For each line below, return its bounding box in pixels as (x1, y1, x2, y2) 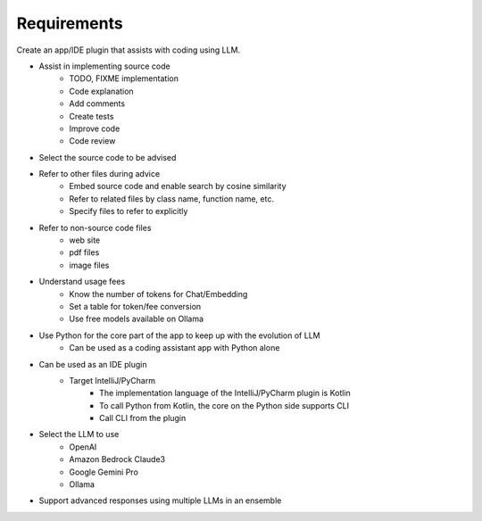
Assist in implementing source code (38, 61, 170, 71)
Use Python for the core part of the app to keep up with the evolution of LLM (38, 330, 320, 341)
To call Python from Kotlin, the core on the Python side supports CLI (99, 400, 350, 410)
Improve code (69, 123, 120, 134)
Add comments (69, 98, 125, 109)
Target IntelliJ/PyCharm (69, 375, 156, 385)
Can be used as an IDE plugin (38, 359, 147, 369)
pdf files (69, 247, 100, 258)
